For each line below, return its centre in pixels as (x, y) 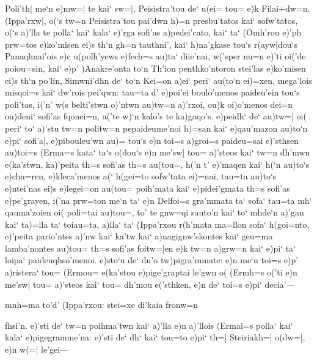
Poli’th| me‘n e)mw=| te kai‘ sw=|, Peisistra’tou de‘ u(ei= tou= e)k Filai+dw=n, (158, 8)
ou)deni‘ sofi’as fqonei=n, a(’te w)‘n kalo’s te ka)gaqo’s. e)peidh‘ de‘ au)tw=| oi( (156, 116)
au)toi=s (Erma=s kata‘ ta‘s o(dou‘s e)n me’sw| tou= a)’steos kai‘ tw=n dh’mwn (158, 152)
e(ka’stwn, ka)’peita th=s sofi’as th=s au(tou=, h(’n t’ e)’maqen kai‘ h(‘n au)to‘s (157, 164)
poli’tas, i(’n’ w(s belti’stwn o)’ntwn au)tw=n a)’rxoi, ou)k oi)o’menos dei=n (149, 104)
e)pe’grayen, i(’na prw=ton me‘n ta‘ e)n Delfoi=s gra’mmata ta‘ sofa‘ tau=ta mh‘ (158, 200)
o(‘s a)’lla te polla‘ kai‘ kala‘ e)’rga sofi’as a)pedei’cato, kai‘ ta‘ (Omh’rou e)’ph (153, 32)
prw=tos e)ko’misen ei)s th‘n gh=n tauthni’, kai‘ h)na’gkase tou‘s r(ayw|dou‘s (151, 44)
